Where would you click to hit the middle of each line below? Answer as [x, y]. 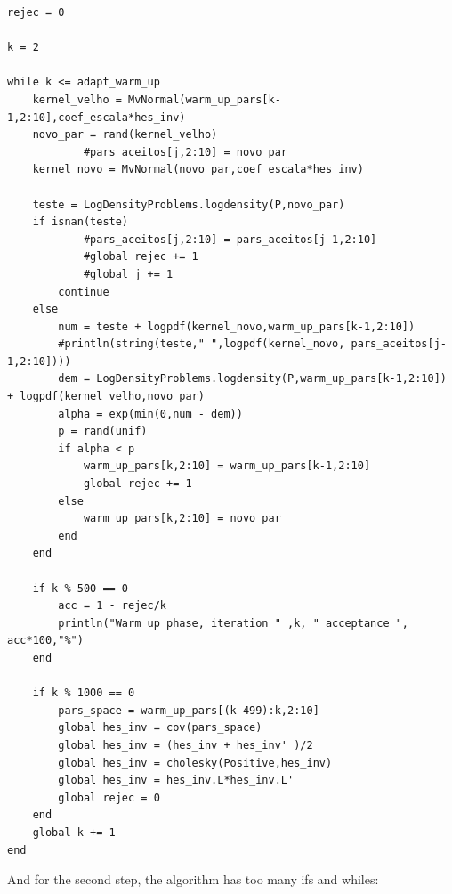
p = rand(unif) [103, 431]
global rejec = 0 [109, 797]
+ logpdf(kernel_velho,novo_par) [106, 397]
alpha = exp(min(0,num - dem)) [150, 414]
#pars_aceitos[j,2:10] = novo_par [185, 152]
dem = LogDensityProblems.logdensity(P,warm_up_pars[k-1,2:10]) [252, 379]
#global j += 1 [128, 274]
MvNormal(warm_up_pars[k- [205, 99]
